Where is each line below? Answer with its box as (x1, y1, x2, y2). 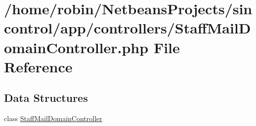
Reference (4, 56, 73, 76)
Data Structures (4, 90, 88, 105)
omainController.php (4, 37, 149, 57)
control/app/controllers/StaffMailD (4, 18, 251, 38)
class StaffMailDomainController (4, 113, 102, 124)
